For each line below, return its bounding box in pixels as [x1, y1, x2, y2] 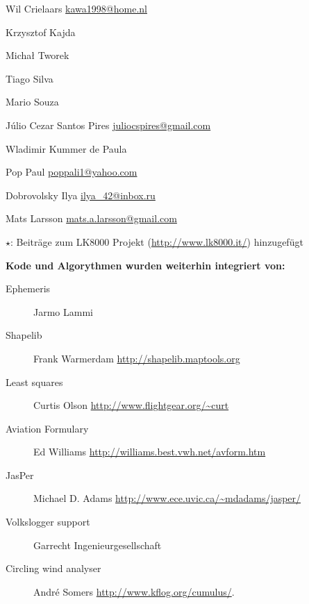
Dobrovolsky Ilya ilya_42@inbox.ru [6, 187, 156, 202]
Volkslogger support [6, 514, 90, 529]
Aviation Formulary [6, 421, 89, 435]
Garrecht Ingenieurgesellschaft [33, 537, 162, 552]
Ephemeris [6, 281, 51, 296]
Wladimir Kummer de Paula [6, 141, 127, 156]
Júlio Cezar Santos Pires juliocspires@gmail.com [6, 117, 211, 132]
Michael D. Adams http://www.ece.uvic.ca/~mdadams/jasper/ [33, 491, 301, 505]
